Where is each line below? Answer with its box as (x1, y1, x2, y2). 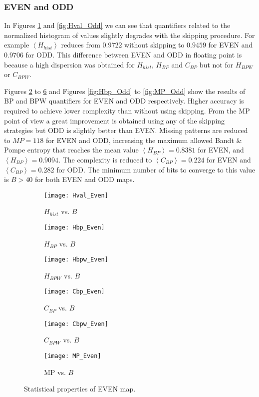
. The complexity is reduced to (58, 154, 152, 164)
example (4, 39, 29, 50)
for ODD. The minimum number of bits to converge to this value (56, 164, 256, 174)
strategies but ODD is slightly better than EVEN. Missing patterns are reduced (4, 125, 248, 135)
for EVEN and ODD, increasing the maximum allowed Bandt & (46, 134, 242, 145)
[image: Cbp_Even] (44, 288, 105, 295)
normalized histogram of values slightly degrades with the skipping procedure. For (4, 29, 255, 40)
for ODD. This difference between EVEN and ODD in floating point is (25, 49, 242, 59)
